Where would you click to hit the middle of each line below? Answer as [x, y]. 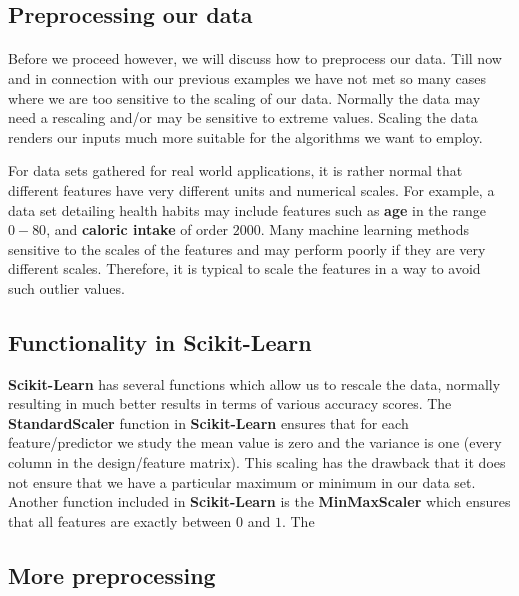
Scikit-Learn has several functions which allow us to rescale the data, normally [254, 383]
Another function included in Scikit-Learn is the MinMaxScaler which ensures [259, 501]
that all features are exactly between [120, 520]
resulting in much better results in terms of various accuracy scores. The [230, 403]
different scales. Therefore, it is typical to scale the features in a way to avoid [244, 268]
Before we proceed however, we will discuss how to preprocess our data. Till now [255, 58]
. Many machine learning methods [364, 229]
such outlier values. [66, 287]
